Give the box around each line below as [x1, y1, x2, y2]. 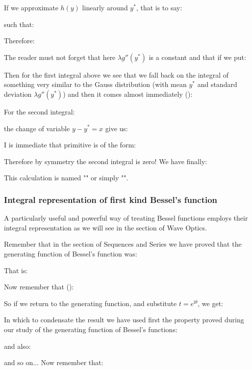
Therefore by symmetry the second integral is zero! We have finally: [4, 156, 207, 166]
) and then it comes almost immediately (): [63, 88, 193, 99]
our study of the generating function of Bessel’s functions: [4, 324, 177, 334]
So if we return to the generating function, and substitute [4, 298, 177, 308]
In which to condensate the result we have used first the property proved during [4, 314, 244, 325]
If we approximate [4, 2, 58, 12]
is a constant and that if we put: [149, 52, 246, 62]
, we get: [198, 298, 223, 308]
